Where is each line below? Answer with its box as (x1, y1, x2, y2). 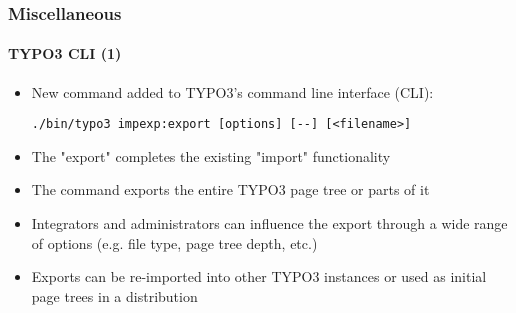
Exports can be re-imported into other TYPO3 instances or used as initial (31, 266, 487, 287)
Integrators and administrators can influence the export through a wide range (31, 213, 508, 234)
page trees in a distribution (31, 285, 198, 306)
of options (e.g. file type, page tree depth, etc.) (31, 232, 318, 253)
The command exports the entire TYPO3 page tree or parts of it (31, 179, 430, 200)
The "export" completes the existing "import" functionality (31, 145, 391, 166)
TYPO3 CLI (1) (8, 43, 122, 64)
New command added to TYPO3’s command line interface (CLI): (31, 81, 434, 102)
